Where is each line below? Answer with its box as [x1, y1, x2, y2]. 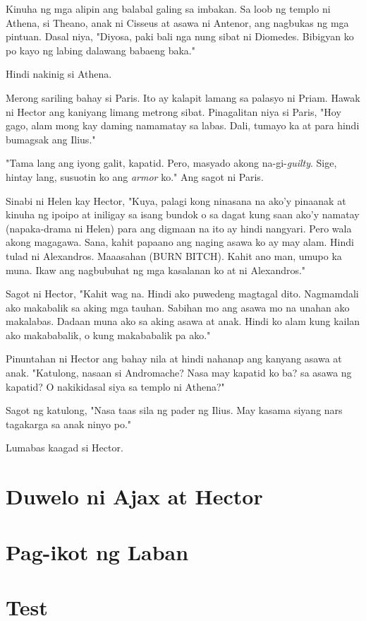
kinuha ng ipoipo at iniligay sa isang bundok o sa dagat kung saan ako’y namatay [6, 207, 360, 222]
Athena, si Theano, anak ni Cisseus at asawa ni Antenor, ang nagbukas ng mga [6, 15, 349, 30]
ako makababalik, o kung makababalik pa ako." [6, 327, 211, 342]
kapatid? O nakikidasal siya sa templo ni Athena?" [6, 379, 225, 394]
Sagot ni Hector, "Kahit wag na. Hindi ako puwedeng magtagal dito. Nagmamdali [6, 286, 359, 301]
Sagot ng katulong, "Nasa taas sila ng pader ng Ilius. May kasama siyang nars [6, 403, 343, 418]
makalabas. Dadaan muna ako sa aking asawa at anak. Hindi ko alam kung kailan [6, 314, 360, 329]
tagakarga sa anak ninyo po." [6, 416, 132, 431]
